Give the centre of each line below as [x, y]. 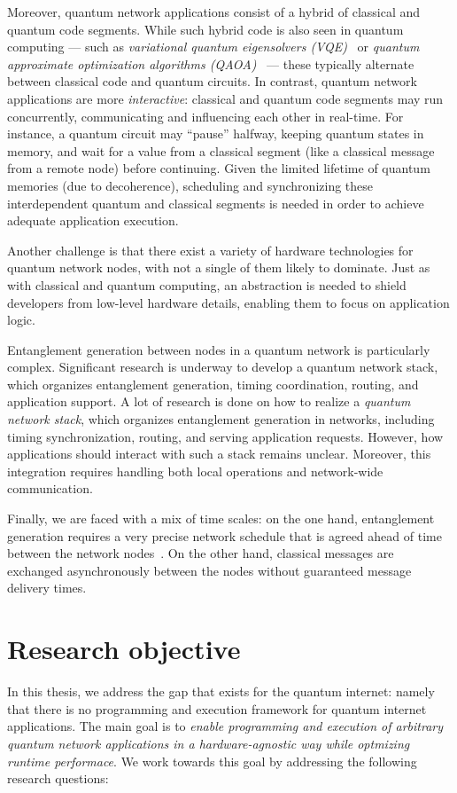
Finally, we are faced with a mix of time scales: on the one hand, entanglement [221, 518]
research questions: [58, 778]
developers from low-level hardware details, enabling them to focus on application [228, 302]
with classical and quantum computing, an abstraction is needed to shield [207, 284]
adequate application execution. [93, 220]
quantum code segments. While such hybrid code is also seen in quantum [205, 29]
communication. [50, 488]
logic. [21, 320]
